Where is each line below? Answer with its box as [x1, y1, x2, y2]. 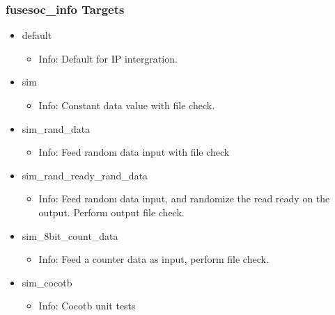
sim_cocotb [22, 275, 72, 289]
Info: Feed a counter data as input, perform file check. [38, 252, 269, 266]
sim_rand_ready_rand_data [22, 168, 148, 182]
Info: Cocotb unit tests [38, 298, 136, 313]
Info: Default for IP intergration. [38, 51, 178, 65]
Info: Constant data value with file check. [38, 98, 215, 112]
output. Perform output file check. [38, 204, 185, 219]
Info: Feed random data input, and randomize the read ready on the [38, 191, 330, 206]
